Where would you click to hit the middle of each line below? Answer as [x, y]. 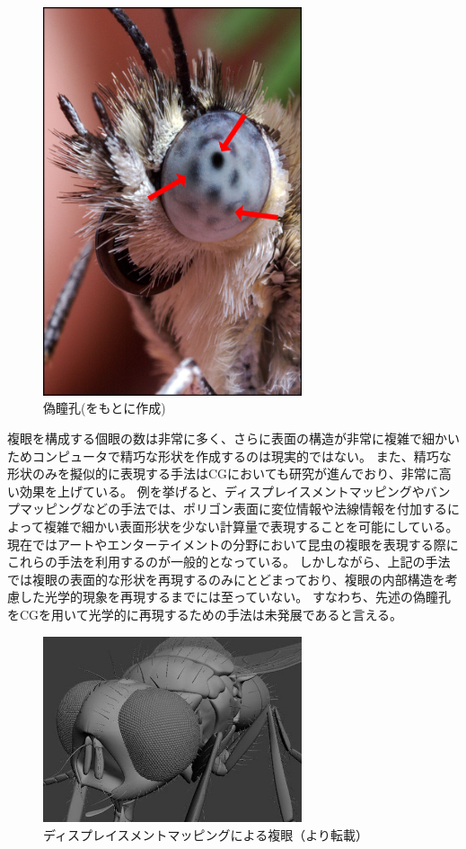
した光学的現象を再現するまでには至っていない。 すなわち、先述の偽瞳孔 [235, 597]
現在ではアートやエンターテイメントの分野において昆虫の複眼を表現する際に [233, 544]
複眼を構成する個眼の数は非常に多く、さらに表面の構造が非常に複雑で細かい [233, 438]
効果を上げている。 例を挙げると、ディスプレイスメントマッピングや [222, 491]
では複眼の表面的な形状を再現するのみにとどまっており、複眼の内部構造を [226, 579]
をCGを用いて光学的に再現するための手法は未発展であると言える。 [205, 614]
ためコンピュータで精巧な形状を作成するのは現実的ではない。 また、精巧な [229, 456]
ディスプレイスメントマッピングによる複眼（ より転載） [206, 834]
